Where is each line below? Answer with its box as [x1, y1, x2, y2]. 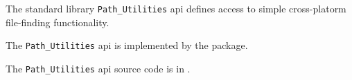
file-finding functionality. [6, 14, 109, 29]
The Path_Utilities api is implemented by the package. [6, 38, 248, 52]
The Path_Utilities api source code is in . [6, 61, 191, 75]
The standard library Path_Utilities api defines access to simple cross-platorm [6, 1, 346, 15]
